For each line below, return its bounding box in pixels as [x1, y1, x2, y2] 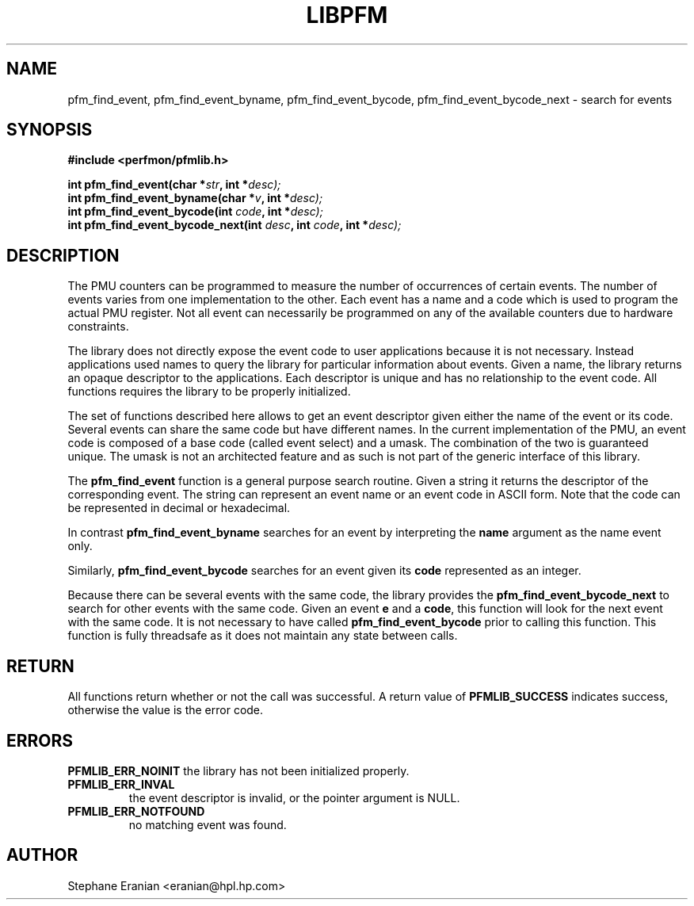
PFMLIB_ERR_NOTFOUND [67, 804, 205, 818]
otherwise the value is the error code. [67, 703, 264, 717]
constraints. [67, 319, 129, 334]
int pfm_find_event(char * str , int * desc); [67, 178, 281, 192]
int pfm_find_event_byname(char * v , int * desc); [67, 191, 323, 205]
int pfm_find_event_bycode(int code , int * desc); [67, 205, 323, 219]
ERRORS [6, 730, 74, 751]
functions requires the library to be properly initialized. [67, 384, 351, 399]
